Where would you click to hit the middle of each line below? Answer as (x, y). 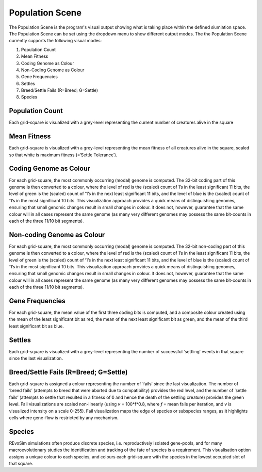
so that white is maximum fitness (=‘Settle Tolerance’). (63, 155)
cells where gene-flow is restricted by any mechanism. (64, 418)
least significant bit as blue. (36, 326)
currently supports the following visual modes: (55, 41)
